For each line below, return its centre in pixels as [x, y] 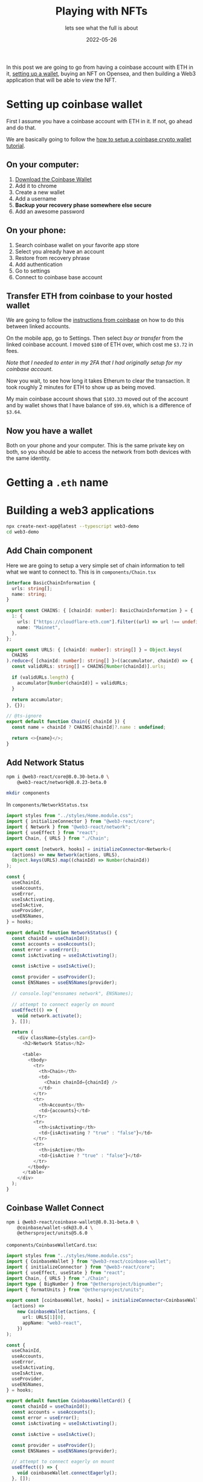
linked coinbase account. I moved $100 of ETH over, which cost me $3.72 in [100, 345]
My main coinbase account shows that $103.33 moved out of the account [97, 399]
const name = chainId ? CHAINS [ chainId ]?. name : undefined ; [89, 727]
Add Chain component [50, 551]
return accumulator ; [37, 699]
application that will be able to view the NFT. [61, 80]
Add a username [36, 198]
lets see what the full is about [101, 28]
